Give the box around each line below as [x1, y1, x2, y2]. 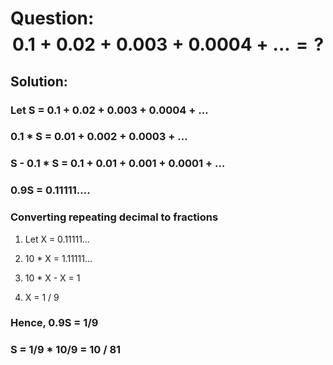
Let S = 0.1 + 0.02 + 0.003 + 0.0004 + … [10, 103, 209, 117]
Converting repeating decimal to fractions [10, 210, 219, 224]
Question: [10, 7, 95, 30]
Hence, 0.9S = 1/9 [10, 316, 99, 330]
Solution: [10, 73, 68, 90]
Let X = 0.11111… [24, 233, 90, 245]
